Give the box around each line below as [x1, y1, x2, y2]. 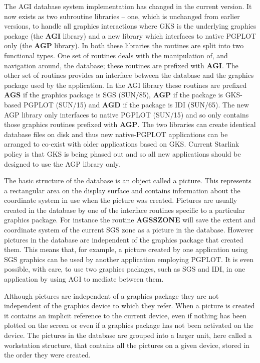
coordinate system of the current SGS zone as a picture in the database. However [4, 224, 253, 235]
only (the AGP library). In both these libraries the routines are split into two [4, 40, 244, 51]
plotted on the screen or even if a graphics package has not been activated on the [4, 320, 253, 330]
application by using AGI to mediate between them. [4, 274, 164, 284]
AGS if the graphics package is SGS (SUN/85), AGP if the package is [4, 89, 223, 100]
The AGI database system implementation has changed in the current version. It [4, 1, 252, 11]
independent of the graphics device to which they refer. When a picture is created [4, 300, 255, 311]
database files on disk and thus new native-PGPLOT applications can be [4, 129, 228, 139]
